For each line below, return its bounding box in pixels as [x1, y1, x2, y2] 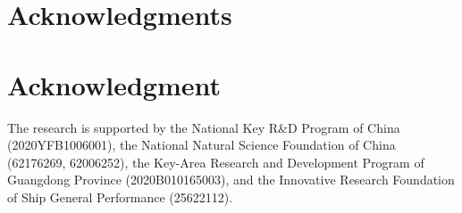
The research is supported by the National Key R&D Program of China [7, 118, 400, 136]
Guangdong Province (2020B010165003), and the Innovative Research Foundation [7, 170, 455, 189]
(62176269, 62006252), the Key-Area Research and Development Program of [7, 152, 424, 171]
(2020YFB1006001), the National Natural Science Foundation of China [7, 135, 396, 154]
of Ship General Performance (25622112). [7, 187, 233, 206]
